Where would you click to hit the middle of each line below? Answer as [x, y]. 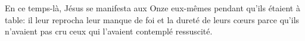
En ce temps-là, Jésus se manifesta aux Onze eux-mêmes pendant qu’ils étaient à [152, 8]
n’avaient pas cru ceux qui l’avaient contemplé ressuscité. [109, 31]
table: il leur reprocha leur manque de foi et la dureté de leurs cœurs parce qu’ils [152, 19]
